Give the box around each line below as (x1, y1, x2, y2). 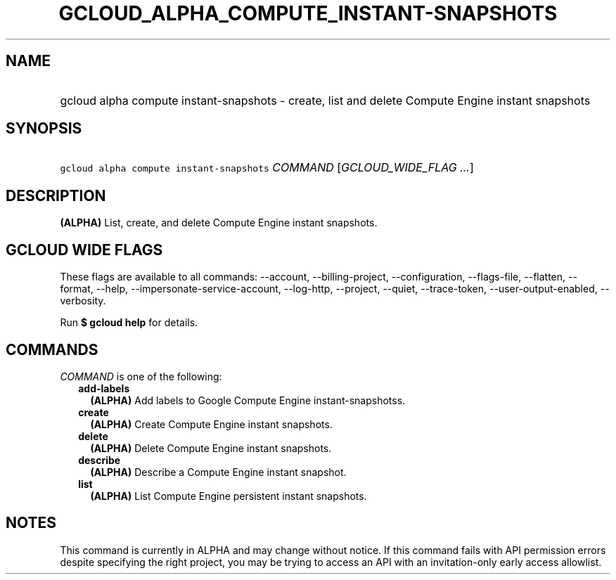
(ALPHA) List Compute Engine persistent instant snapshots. (90, 489, 367, 502)
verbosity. (60, 295, 106, 307)
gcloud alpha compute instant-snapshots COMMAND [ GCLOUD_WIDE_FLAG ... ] (60, 160, 474, 175)
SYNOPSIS (6, 120, 82, 138)
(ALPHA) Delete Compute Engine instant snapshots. (90, 442, 332, 454)
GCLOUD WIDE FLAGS (6, 240, 163, 259)
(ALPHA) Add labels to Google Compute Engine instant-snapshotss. (90, 394, 406, 406)
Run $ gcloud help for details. (60, 316, 198, 329)
